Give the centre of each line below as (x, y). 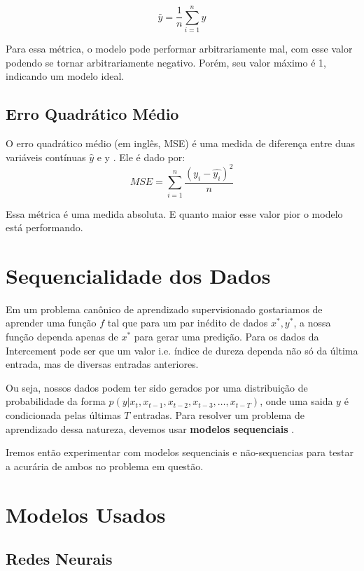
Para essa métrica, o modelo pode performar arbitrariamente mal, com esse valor (179, 49)
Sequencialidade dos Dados (138, 275)
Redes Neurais (59, 559)
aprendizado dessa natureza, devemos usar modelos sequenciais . (150, 428)
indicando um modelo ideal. (65, 76)
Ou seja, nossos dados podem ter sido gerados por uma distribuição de (157, 387)
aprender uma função (51, 323)
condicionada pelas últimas (63, 415)
